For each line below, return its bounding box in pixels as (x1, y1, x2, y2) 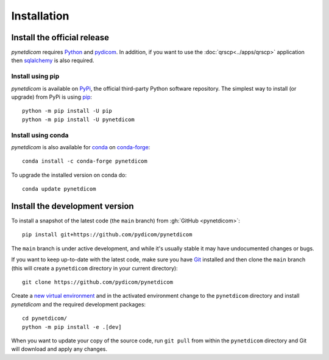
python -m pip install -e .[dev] (22, 323, 122, 330)
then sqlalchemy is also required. (11, 57, 94, 64)
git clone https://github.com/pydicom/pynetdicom (22, 278, 174, 286)
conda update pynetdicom (22, 186, 96, 192)
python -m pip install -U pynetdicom (22, 116, 135, 123)
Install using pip (11, 72, 60, 80)
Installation (11, 9, 69, 23)
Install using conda (11, 131, 69, 139)
